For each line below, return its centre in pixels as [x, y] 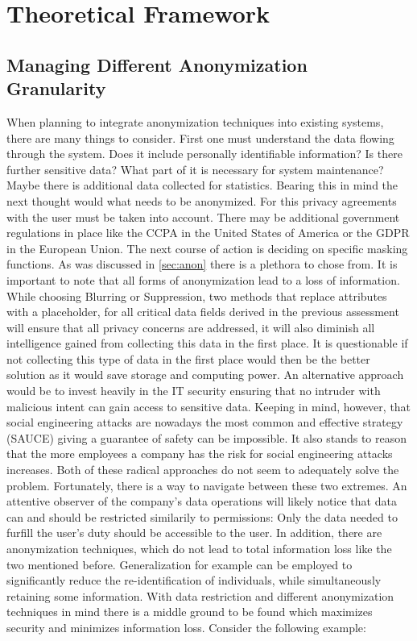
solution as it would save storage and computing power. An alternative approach [205, 375]
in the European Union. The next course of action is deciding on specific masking [207, 248]
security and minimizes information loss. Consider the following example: [186, 627]
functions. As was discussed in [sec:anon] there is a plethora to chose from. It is [202, 264]
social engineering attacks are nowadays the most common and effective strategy [205, 422]
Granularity [56, 88]
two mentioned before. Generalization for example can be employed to [180, 564]
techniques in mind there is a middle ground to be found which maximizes [190, 612]
